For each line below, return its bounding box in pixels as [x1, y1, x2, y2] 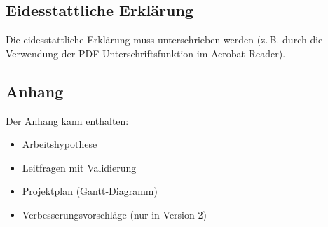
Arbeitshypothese [22, 137, 97, 151]
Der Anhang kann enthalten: [6, 113, 129, 128]
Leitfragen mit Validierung [22, 160, 137, 174]
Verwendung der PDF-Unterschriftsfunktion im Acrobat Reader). [6, 46, 286, 60]
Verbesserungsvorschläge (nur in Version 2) [22, 207, 207, 221]
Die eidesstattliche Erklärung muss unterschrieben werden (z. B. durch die [6, 32, 323, 47]
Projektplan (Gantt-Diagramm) [22, 184, 158, 198]
